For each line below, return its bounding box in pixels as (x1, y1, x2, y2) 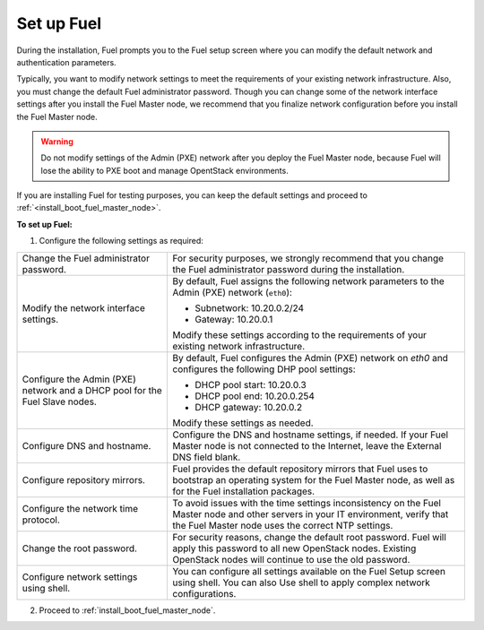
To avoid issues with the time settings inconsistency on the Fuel (171, 496, 441, 509)
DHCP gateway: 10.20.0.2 (194, 401, 303, 413)
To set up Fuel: (16, 219, 73, 229)
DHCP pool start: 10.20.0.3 (194, 378, 307, 391)
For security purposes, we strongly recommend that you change (171, 252, 444, 264)
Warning (40, 135, 73, 147)
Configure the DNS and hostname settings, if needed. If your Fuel (171, 428, 448, 441)
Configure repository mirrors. (22, 473, 145, 486)
